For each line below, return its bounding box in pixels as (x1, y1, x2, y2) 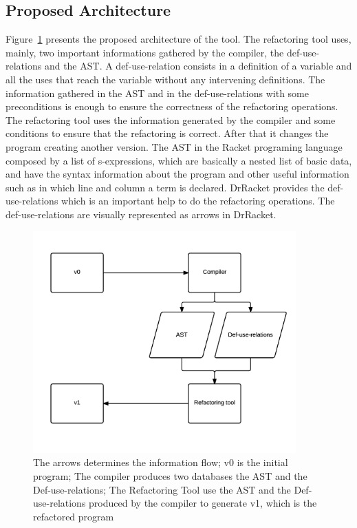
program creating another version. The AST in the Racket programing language (6, 139, 343, 154)
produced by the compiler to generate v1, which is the (89, 496, 317, 510)
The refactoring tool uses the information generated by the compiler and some (6, 112, 336, 127)
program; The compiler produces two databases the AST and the (33, 469, 307, 483)
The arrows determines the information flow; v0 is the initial (33, 455, 288, 469)
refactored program (33, 509, 114, 523)
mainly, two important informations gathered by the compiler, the (6, 45, 284, 59)
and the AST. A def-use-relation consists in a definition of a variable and (44, 59, 352, 73)
